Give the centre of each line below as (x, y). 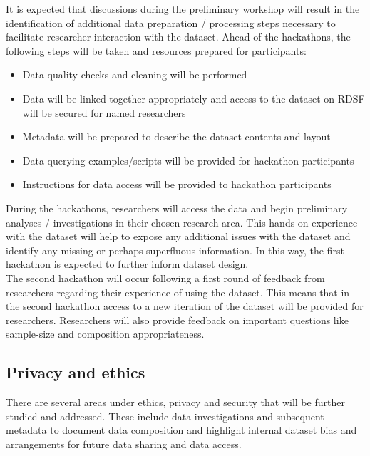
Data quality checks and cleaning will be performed (135, 74)
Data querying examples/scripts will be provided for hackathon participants (188, 160)
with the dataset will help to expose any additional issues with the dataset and (178, 236)
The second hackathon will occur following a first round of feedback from (165, 278)
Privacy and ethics (76, 372)
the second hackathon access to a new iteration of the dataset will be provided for (185, 306)
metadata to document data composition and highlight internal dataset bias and (181, 430)
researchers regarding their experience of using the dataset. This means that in (178, 292)
